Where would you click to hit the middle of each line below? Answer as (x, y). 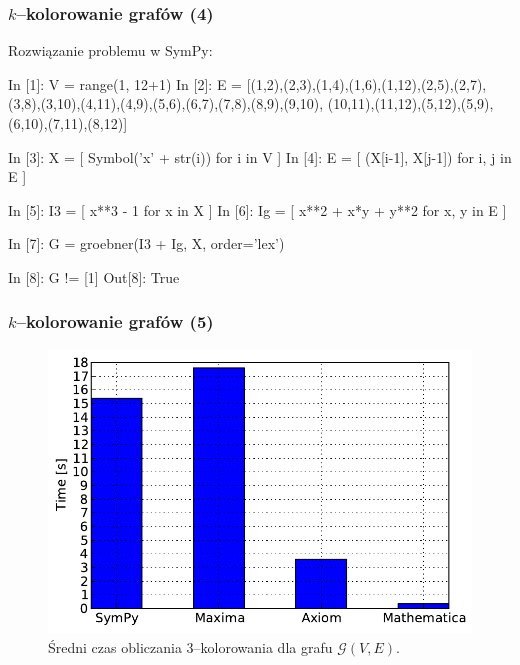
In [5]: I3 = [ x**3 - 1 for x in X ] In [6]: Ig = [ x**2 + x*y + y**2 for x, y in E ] (257, 209)
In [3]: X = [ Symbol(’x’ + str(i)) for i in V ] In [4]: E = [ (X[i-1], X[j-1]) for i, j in (260, 156)
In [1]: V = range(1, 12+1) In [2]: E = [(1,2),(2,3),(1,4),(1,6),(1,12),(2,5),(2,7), (247, 83)
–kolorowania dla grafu (263, 646)
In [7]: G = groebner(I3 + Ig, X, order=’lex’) (146, 243)
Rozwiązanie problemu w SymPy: (110, 50)
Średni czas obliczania (115, 646)
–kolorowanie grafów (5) (115, 321)
